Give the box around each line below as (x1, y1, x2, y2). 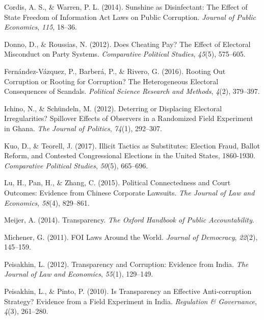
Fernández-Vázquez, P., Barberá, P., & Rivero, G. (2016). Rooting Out (4, 65, 226, 76)
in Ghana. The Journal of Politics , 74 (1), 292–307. (4, 122, 162, 133)
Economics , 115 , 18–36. (4, 21, 77, 32)
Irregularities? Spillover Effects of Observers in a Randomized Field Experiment (4, 113, 253, 124)
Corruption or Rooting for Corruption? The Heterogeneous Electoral (4, 76, 219, 86)
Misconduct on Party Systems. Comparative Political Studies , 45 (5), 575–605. (4, 48, 246, 59)
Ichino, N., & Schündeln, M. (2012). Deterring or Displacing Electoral (4, 103, 222, 113)
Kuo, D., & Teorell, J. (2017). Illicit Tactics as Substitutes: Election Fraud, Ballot (4, 140, 260, 151)
